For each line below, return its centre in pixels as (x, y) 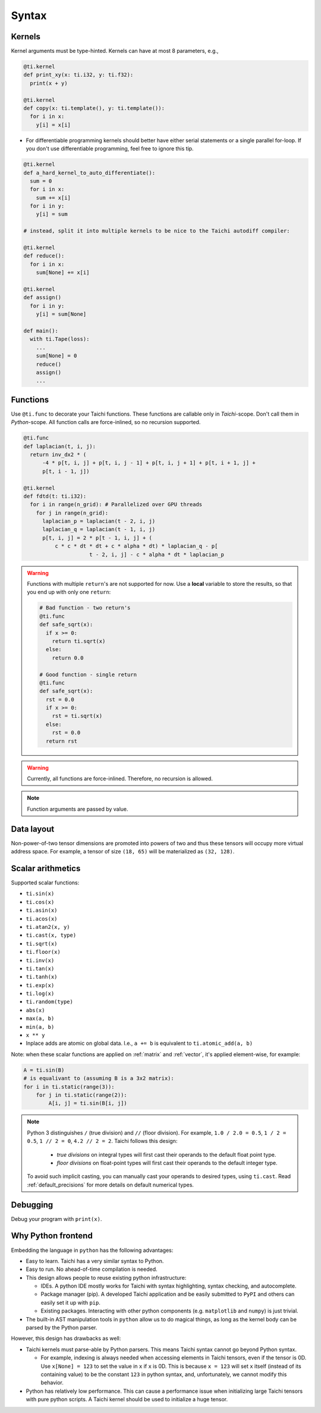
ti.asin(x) (42, 910)
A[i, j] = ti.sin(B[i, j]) (88, 1103)
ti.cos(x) (40, 902)
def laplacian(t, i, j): (60, 446)
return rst (61, 741)
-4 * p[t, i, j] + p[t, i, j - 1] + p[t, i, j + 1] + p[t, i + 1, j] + (149, 463)
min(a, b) (40, 1027)
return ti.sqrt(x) (79, 641)
